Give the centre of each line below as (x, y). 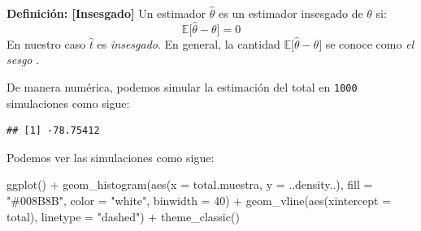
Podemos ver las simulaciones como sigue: (111, 157)
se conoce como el (370, 43)
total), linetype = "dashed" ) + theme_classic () (123, 216)
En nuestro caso (46, 43)
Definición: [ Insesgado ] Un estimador (106, 13)
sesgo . (23, 60)
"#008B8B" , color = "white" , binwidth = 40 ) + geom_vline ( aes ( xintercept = (199, 201)
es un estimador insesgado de (291, 13)
